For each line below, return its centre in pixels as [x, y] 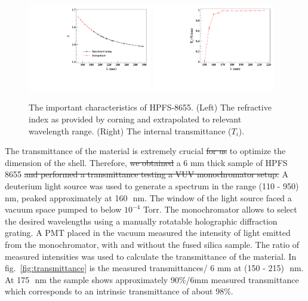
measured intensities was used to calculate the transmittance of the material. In [151, 256]
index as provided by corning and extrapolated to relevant [135, 119]
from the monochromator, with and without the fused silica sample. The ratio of [152, 244]
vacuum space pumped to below [63, 209]
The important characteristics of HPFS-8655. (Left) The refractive [150, 107]
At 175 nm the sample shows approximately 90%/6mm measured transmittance [152, 279]
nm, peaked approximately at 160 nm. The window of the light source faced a [148, 197]
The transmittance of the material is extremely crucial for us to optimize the [145, 151]
